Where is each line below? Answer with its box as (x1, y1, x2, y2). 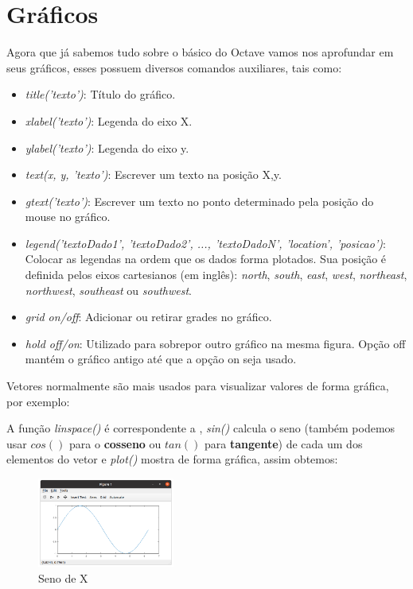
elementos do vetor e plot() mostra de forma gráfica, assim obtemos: (6, 451, 338, 467)
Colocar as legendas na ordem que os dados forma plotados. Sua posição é (25, 250, 387, 267)
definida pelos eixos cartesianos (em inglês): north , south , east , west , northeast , (25, 266, 407, 283)
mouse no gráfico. (25, 208, 111, 225)
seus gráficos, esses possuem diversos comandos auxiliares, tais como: (6, 59, 342, 76)
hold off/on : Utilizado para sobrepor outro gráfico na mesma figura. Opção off (25, 335, 406, 351)
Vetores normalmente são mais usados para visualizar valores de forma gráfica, (6, 378, 389, 394)
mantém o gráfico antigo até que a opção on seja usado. (25, 351, 297, 367)
